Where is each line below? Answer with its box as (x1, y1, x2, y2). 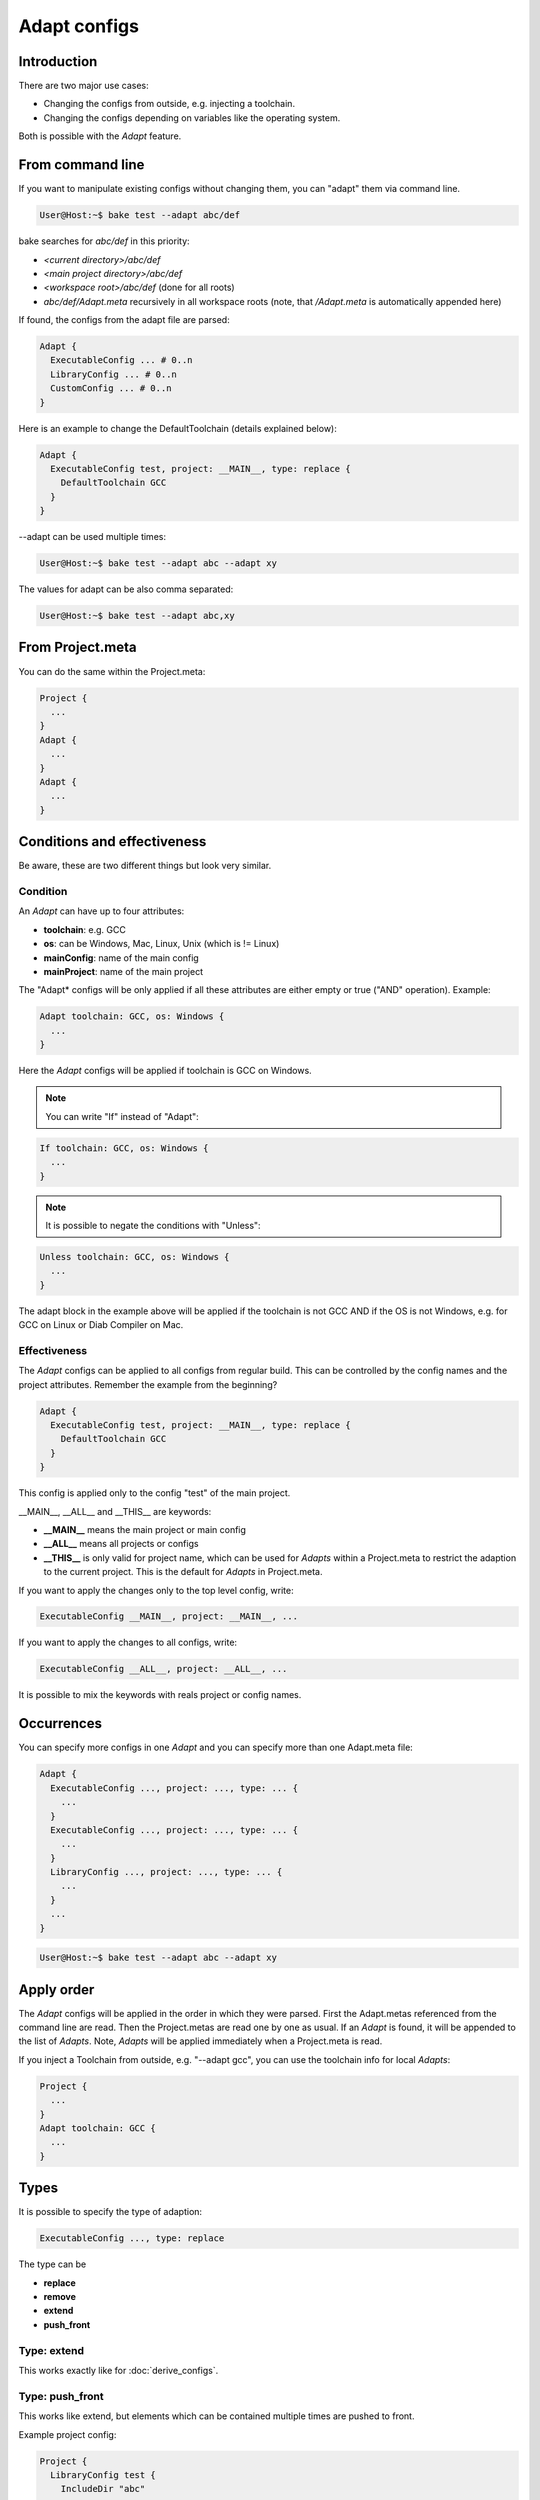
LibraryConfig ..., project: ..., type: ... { (50, 1866, 283, 1878)
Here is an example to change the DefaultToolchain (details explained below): (18, 422, 337, 434)
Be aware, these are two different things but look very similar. (18, 860, 272, 872)
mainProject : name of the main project (43, 965, 204, 977)
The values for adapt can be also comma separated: (18, 583, 234, 595)
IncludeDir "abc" (60, 2483, 146, 2495)
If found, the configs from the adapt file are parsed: (18, 314, 230, 326)
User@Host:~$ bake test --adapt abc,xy (39, 610, 235, 622)
